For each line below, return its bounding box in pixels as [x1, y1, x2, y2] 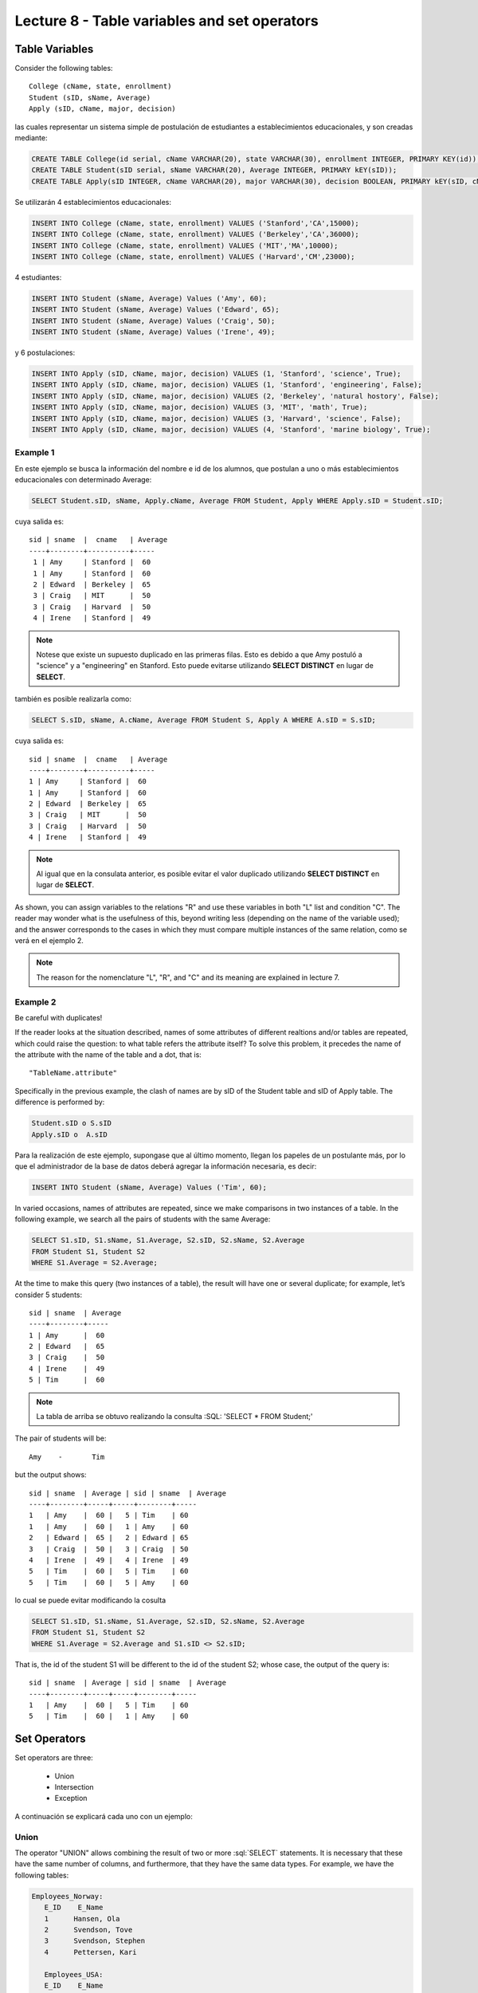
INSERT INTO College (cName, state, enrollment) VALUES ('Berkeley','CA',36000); [31, 230, 360, 239]
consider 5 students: [14, 1290, 83, 1299]
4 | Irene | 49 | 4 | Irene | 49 [29, 1555, 189, 1564]
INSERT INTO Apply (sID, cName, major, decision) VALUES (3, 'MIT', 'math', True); [31, 403, 368, 412]
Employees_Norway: [31, 1892, 104, 1901]
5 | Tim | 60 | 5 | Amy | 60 [29, 1578, 189, 1586]
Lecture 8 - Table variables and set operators [14, 12, 319, 29]
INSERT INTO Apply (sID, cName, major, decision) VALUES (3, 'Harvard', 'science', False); [31, 414, 402, 423]
